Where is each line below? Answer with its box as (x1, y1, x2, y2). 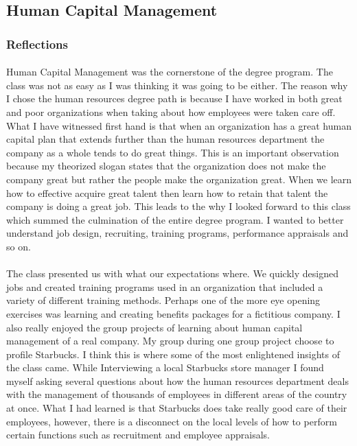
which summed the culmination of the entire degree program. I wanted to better (6, 212, 344, 226)
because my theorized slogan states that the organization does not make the (6, 159, 326, 173)
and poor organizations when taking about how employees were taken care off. (6, 105, 336, 119)
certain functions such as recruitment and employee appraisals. (6, 427, 270, 442)
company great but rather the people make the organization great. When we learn (6, 172, 352, 186)
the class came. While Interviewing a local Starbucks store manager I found (6, 360, 324, 375)
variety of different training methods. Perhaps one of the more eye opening (6, 293, 321, 307)
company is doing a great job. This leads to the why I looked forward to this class (6, 199, 351, 213)
